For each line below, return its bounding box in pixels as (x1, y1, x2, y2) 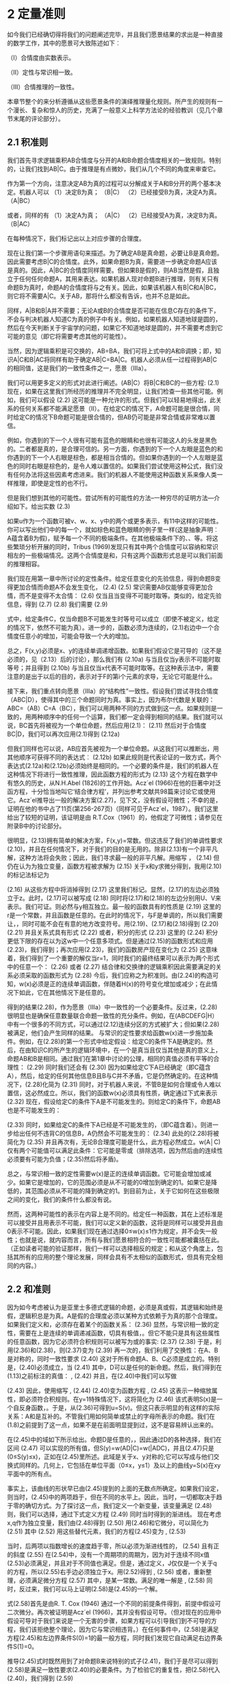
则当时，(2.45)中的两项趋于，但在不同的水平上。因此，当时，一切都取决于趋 (7, 1492, 222, 1501)
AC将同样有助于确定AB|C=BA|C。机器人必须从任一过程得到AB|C (35, 355, 218, 363)
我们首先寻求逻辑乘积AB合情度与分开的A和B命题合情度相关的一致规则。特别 (7, 156, 221, 164)
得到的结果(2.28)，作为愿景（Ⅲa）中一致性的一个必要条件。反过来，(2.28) (7, 1002, 218, 1011)
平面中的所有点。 (7, 1470, 55, 1478)
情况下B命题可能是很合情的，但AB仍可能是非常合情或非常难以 (35, 413, 210, 421)
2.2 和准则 (7, 1283, 51, 1295)
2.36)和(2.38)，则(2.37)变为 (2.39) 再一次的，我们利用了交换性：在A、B (15, 1346, 218, 1354)
